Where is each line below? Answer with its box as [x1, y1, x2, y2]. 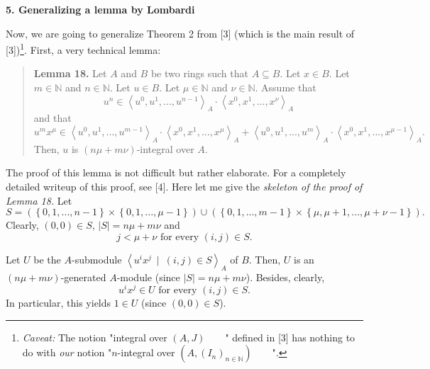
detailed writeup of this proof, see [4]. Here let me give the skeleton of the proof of [6, 179, 363, 193]
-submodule [71, 251, 122, 266]
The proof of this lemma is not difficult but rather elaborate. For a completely [6, 165, 346, 180]
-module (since [116, 269, 180, 284]
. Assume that [255, 80, 316, 95]
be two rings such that [150, 66, 248, 81]
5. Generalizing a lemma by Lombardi [6, 2, 195, 16]
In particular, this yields [6, 295, 111, 310]
